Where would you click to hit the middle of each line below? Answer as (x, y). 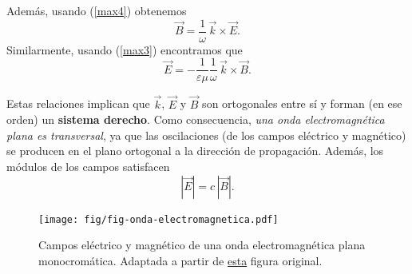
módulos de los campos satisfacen (88, 166)
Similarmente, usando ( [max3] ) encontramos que (125, 49)
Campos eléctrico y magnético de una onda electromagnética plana (202, 245)
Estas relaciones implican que (78, 103)
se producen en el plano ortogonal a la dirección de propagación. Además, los (195, 151)
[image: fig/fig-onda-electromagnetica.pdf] (158, 219)
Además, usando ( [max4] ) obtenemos (97, 10)
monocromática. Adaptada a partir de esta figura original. (180, 260)
